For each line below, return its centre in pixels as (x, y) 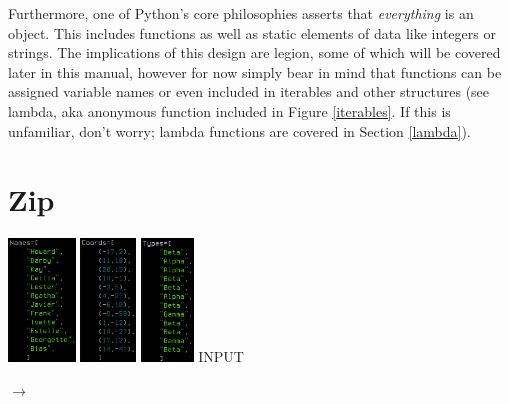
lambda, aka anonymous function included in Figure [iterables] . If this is (229, 110)
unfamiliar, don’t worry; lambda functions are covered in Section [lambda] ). (239, 130)
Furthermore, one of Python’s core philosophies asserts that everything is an (241, 13)
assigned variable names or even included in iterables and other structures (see (249, 91)
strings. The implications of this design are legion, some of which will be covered (254, 52)
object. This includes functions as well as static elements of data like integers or (252, 32)
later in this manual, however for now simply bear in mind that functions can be (255, 71)
